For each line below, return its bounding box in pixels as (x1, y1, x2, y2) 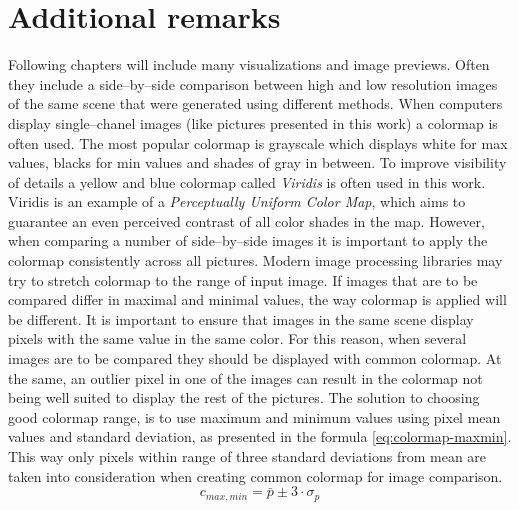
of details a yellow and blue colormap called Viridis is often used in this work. (8, 171, 486, 192)
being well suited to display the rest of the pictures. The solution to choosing (8, 387, 480, 408)
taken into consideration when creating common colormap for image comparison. (8, 465, 503, 486)
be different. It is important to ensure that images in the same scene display (8, 308, 474, 329)
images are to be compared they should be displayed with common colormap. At (8, 348, 502, 369)
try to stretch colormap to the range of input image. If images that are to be (8, 269, 478, 290)
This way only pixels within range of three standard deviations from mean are (8, 446, 487, 466)
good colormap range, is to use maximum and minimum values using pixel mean (8, 406, 501, 427)
